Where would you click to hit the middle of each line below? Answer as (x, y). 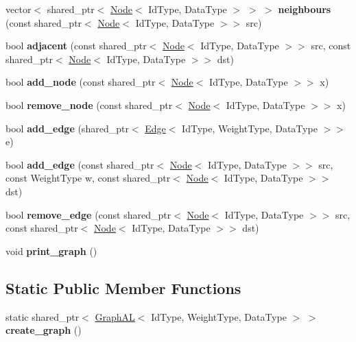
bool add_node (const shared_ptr (81, 82)
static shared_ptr (43, 316)
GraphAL (115, 316)
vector (19, 9)
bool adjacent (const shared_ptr (76, 46)
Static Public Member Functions (123, 288)
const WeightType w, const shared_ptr (88, 178)
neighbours (305, 9)
